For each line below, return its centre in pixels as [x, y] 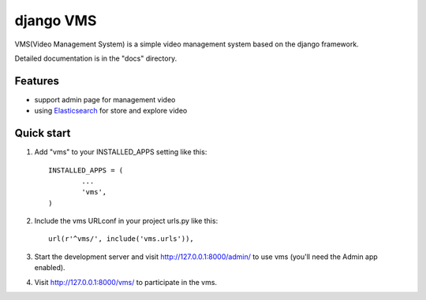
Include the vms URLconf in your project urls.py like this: [126, 221]
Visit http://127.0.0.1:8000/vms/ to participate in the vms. [125, 282]
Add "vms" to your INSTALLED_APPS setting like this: [121, 152]
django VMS [56, 20]
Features [37, 81]
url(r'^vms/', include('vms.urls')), [121, 239]
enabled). [50, 268]
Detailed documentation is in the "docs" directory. [96, 58]
